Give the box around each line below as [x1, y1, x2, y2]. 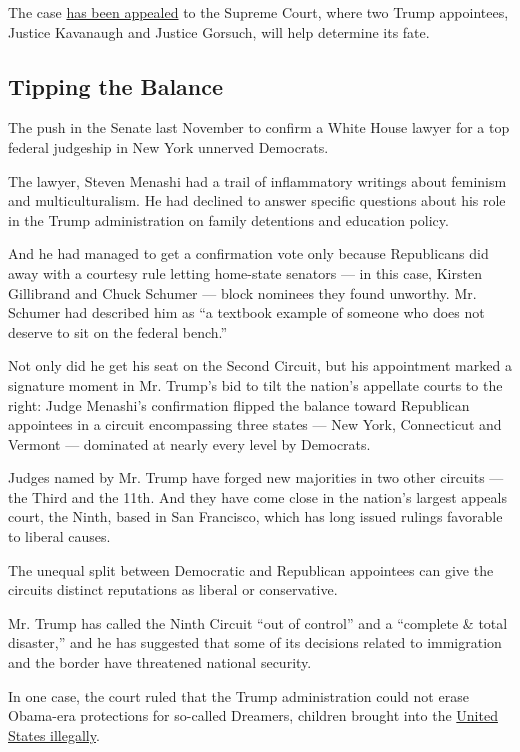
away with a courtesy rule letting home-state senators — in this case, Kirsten [8, 262, 482, 283]
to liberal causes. [8, 526, 111, 547]
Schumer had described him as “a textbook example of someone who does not [8, 302, 485, 323]
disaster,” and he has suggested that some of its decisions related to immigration [8, 632, 502, 653]
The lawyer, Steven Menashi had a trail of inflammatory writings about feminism [8, 170, 507, 191]
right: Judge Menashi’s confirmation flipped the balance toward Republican [8, 394, 470, 415]
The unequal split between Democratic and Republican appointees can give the [8, 559, 494, 580]
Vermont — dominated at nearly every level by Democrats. [8, 433, 371, 454]
